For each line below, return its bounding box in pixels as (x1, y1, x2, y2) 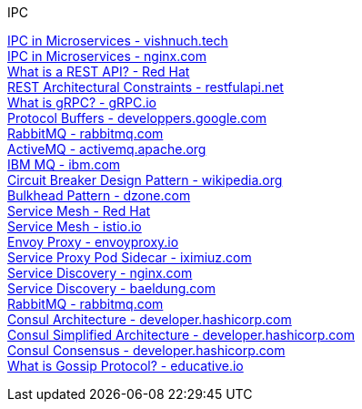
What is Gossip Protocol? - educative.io (7, 358, 244, 373)
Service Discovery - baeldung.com (7, 281, 216, 296)
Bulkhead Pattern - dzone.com (7, 188, 191, 203)
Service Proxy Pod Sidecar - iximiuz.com (7, 250, 252, 265)
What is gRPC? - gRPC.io (7, 95, 156, 110)
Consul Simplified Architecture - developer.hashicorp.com (7, 327, 355, 343)
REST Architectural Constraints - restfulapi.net (7, 79, 284, 95)
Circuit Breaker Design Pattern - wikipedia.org (7, 172, 283, 188)
